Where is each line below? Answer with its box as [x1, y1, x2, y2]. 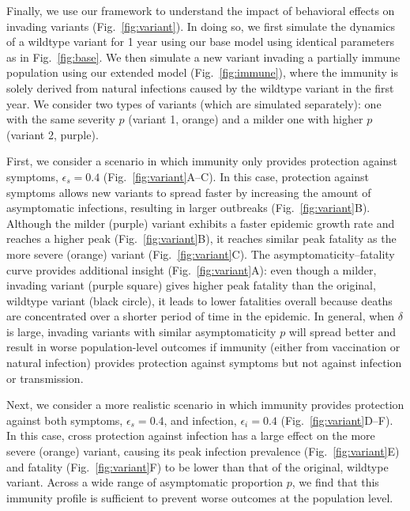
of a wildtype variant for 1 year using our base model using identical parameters [6, 33, 394, 50]
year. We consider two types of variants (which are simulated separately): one [6, 95, 382, 112]
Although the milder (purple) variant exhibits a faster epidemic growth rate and [6, 214, 395, 231]
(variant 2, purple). [6, 126, 99, 142]
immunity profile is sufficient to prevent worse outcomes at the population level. [6, 489, 393, 505]
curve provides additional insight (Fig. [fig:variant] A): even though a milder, [6, 261, 377, 278]
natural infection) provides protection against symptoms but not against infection [6, 354, 402, 371]
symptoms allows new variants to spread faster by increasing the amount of [6, 184, 371, 200]
